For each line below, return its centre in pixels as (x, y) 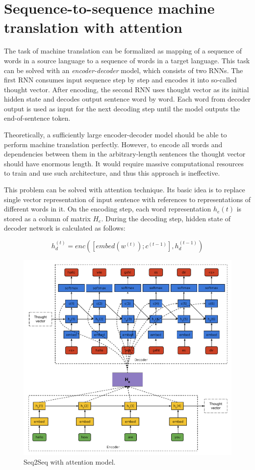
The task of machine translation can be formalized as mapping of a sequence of (123, 51)
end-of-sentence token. (37, 118)
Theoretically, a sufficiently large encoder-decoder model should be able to (115, 135)
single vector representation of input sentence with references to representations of (127, 199)
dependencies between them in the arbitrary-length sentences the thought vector (125, 154)
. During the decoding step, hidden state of (166, 218)
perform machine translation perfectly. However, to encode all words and (113, 144)
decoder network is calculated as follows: (65, 228)
